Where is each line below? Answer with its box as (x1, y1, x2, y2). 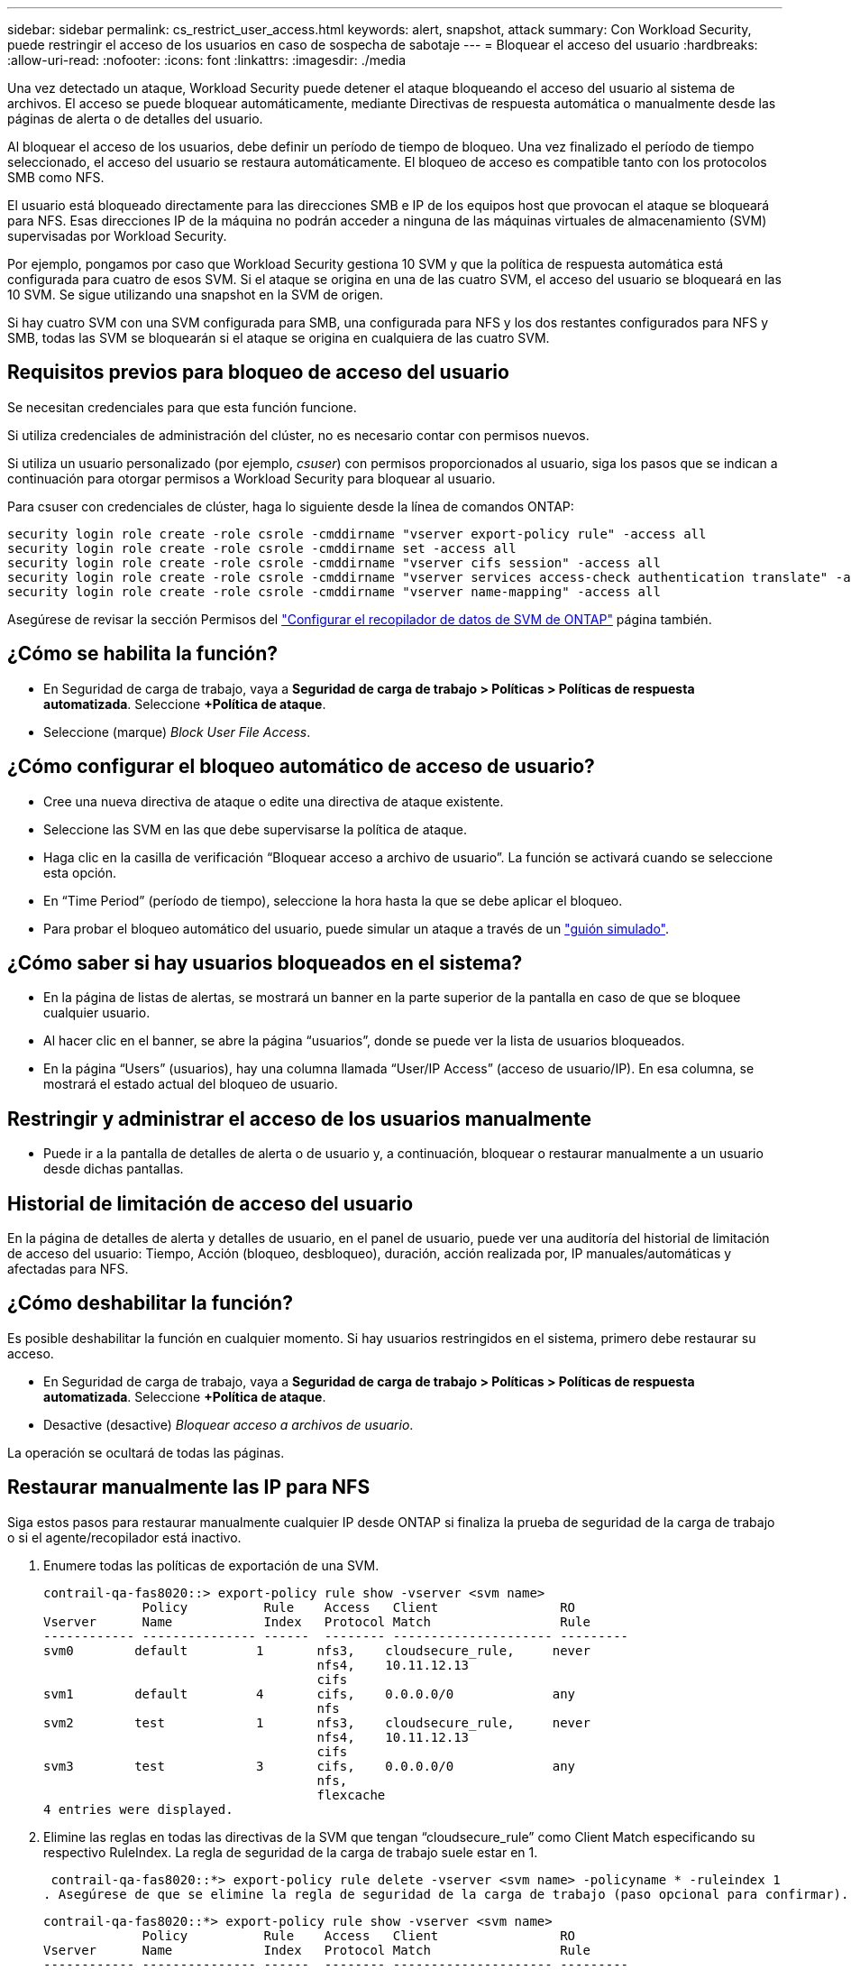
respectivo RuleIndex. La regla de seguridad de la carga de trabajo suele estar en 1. (43, 1844, 538, 1860)
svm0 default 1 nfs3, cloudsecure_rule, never (43, 1643, 590, 1658)
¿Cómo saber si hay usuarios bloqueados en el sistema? (7, 951, 523, 974)
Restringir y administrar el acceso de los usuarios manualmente (7, 1107, 591, 1130)
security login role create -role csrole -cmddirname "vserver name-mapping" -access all (7, 584, 661, 599)
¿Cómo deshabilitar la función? (7, 1292, 293, 1315)
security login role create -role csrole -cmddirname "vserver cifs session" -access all (7, 555, 661, 570)
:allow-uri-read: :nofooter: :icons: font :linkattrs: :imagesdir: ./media (7, 52, 407, 68)
